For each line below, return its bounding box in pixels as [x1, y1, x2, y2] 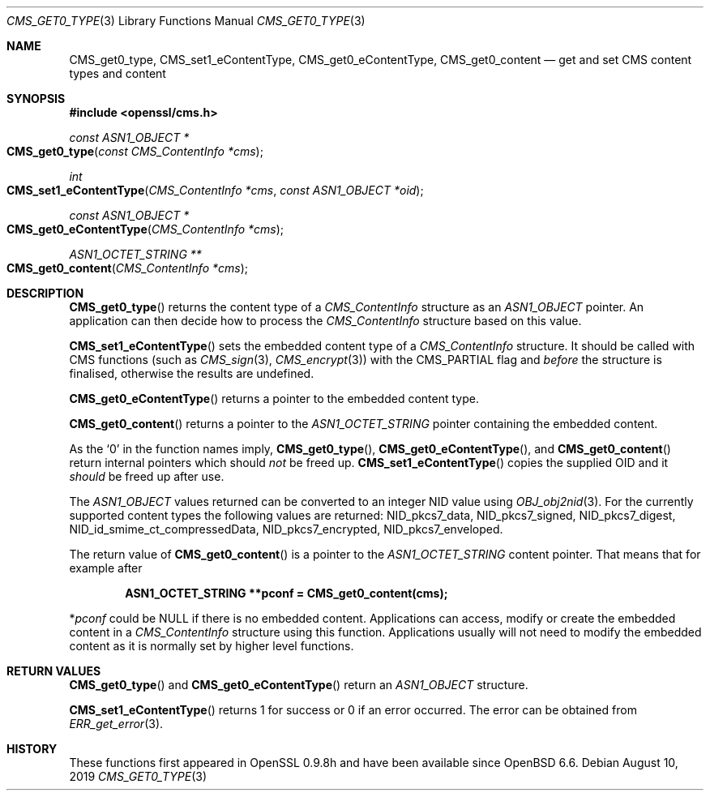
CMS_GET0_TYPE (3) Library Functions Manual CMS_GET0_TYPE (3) [6, 14, 366, 28]
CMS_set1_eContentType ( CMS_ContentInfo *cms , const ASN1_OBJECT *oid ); [6, 183, 424, 197]
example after [69, 561, 143, 575]
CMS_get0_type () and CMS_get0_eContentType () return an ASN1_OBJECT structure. [69, 678, 528, 692]
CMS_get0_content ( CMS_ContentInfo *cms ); [6, 261, 248, 275]
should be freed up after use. [69, 469, 225, 483]
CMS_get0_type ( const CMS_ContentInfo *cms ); [6, 144, 263, 158]
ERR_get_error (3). [69, 717, 164, 731]
